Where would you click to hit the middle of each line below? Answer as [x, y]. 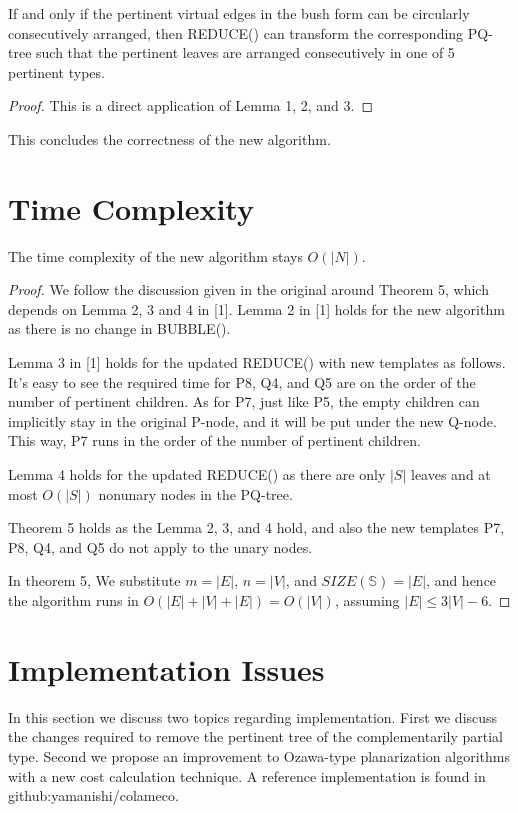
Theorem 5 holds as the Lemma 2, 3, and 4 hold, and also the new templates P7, [256, 527]
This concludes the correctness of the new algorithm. [169, 138]
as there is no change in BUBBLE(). [119, 328]
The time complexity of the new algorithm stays [155, 255]
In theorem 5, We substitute [94, 580]
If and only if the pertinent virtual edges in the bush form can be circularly [239, 13]
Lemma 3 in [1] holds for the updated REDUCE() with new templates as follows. [257, 362]
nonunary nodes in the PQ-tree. [195, 493]
